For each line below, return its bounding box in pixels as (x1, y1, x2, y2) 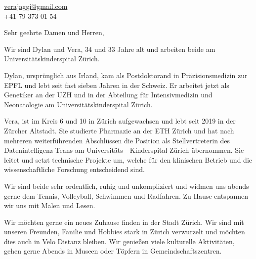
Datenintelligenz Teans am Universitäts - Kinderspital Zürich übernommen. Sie (4, 145, 244, 155)
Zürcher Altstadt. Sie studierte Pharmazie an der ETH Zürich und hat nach (4, 125, 234, 135)
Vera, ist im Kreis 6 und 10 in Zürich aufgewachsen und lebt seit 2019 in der (4, 116, 236, 126)
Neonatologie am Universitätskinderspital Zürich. (4, 99, 153, 109)
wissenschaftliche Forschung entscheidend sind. (4, 164, 145, 174)
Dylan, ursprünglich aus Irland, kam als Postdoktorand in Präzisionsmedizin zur (4, 70, 248, 80)
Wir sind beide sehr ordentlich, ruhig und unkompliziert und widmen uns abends (4, 180, 249, 191)
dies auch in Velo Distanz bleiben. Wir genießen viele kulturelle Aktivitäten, (4, 236, 235, 246)
